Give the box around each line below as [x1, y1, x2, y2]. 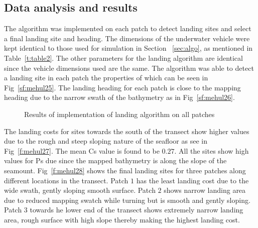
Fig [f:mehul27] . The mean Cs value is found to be [4, 145, 160, 156]
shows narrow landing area [164, 185, 246, 195]
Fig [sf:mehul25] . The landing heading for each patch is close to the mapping [4, 82, 241, 92]
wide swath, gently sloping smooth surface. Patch [4, 185, 156, 195]
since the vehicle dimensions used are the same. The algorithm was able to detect [4, 62, 254, 73]
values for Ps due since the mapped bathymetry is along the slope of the [4, 155, 227, 166]
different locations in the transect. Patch [4, 175, 128, 185]
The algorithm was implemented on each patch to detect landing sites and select [4, 23, 251, 34]
